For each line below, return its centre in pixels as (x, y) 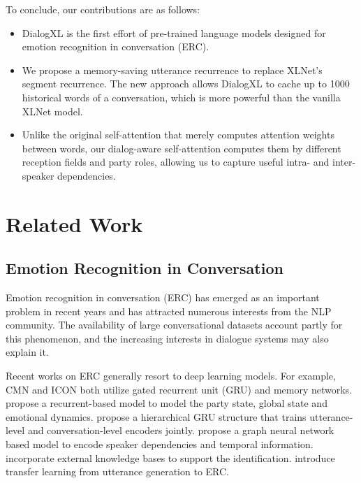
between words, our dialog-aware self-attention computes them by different (182, 148)
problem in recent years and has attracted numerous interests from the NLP (169, 311)
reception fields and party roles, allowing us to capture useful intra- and (176, 162)
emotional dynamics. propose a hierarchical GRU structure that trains (156, 416)
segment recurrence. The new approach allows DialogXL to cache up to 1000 (186, 84)
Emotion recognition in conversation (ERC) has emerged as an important (163, 297)
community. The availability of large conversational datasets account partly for (174, 325)
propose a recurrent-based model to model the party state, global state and (167, 403)
